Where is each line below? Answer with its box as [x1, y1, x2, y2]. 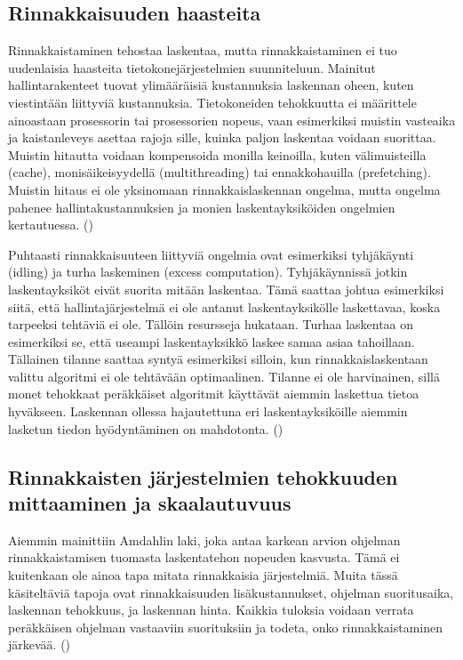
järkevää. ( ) [8, 635, 71, 654]
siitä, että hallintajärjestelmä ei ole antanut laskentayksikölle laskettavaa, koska [8, 297, 441, 316]
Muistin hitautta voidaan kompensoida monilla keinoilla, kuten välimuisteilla [8, 145, 427, 164]
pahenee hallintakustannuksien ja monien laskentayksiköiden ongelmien [8, 197, 395, 216]
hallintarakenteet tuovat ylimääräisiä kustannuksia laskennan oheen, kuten [8, 76, 414, 94]
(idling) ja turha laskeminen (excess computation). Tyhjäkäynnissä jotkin [8, 262, 408, 281]
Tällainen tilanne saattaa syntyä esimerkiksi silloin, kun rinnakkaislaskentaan [8, 350, 428, 368]
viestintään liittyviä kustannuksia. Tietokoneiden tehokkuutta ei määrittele [8, 93, 417, 111]
